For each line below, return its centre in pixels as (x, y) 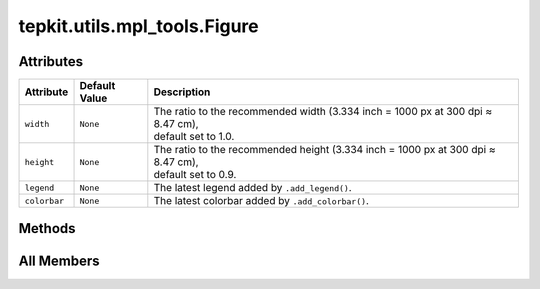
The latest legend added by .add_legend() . (252, 188)
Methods (47, 228)
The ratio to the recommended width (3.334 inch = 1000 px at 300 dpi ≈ (323, 112)
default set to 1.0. (194, 137)
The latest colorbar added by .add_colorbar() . (261, 201)
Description (182, 92)
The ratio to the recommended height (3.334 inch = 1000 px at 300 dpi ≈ (324, 150)
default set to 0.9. (195, 175)
